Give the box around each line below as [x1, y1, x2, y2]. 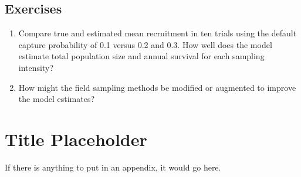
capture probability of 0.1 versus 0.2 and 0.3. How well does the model [18, 38, 272, 50]
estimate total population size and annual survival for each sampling [18, 50, 265, 62]
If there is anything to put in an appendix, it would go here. [5, 161, 221, 173]
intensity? [18, 61, 53, 73]
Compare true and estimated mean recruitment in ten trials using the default [18, 27, 297, 39]
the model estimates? [18, 93, 95, 105]
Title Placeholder [5, 127, 147, 151]
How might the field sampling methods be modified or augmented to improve [18, 81, 296, 93]
